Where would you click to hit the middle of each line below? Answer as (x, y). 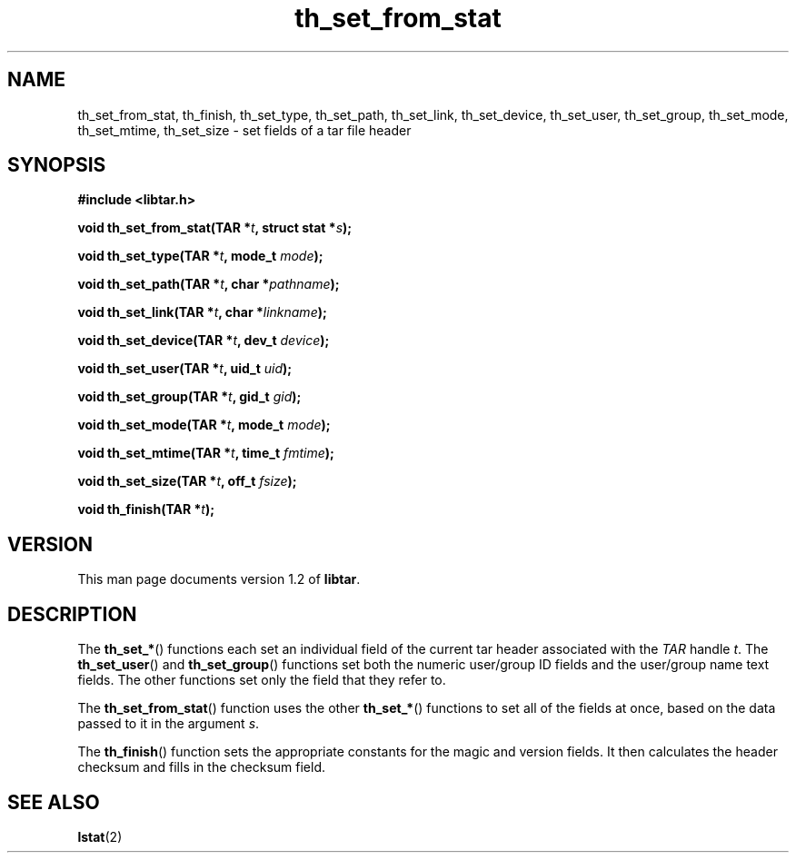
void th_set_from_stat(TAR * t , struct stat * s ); (215, 228)
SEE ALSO (54, 802)
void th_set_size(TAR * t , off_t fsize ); (187, 481)
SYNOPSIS (57, 165)
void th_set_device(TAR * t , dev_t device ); (204, 341)
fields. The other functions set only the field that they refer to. (262, 680)
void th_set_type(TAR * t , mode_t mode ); (200, 256)
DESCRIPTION (72, 614)
